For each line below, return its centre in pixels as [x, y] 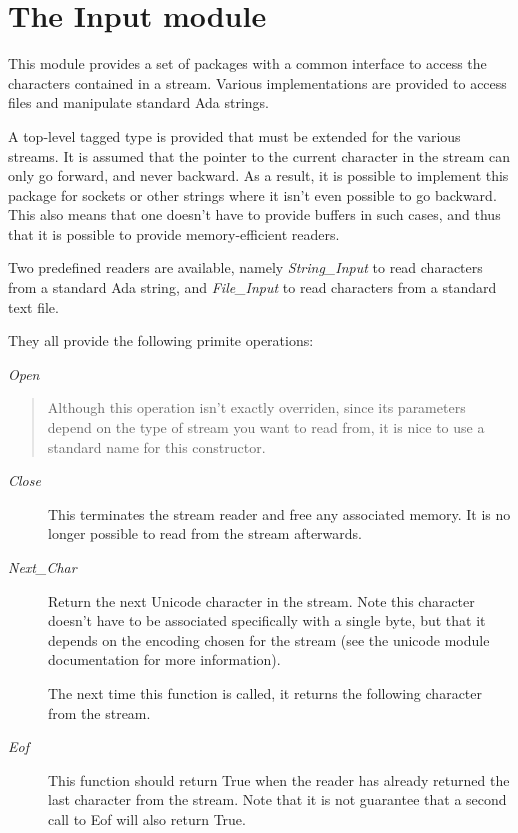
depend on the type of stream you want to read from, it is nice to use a [266, 427]
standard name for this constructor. [156, 446]
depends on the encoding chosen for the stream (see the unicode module [269, 639]
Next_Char [42, 567]
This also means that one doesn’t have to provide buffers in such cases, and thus [254, 214]
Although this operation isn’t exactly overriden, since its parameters [256, 407]
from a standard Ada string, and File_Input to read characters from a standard [252, 287]
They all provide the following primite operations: [161, 340]
